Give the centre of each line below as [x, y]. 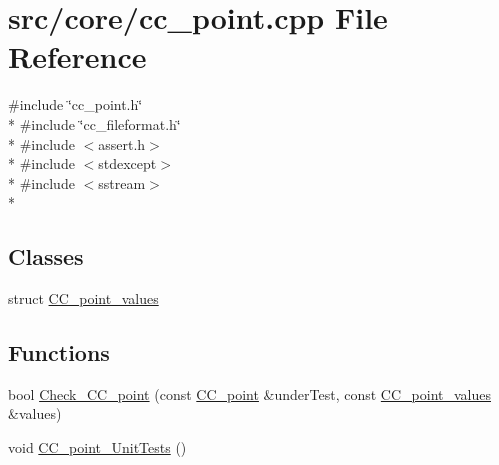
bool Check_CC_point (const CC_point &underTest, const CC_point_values [249, 393]
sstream [122, 182]
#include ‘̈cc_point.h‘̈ [75, 104]
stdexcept [127, 163]
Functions [59, 352]
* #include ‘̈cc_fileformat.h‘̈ [94, 123]
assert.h [122, 143]
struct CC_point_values [83, 298]
